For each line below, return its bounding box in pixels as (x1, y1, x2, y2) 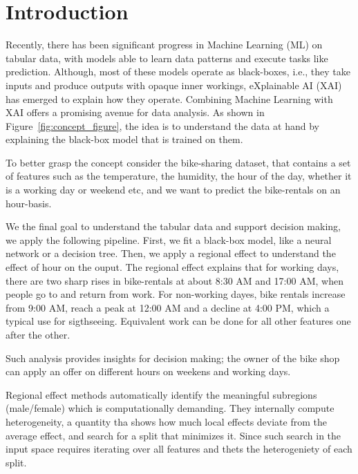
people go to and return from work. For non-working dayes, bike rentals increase (6, 287, 346, 301)
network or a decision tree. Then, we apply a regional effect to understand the (6, 246, 336, 260)
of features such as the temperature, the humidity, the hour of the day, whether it (6, 169, 352, 183)
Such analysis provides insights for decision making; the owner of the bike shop (6, 350, 340, 365)
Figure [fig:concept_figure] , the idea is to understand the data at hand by (6, 118, 319, 133)
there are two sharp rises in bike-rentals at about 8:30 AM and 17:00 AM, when (6, 273, 343, 287)
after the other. (6, 328, 70, 341)
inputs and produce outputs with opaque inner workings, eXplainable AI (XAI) (6, 77, 342, 92)
